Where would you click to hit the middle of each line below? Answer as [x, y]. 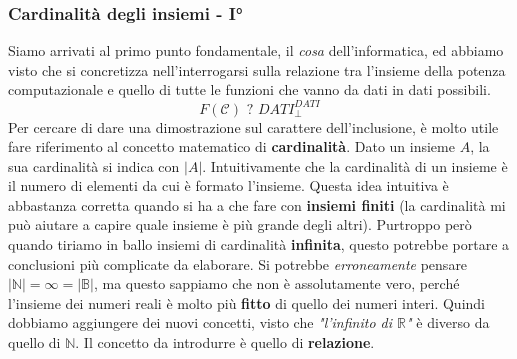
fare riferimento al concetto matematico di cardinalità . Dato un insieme [231, 146]
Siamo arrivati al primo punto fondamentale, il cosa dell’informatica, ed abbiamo [256, 50]
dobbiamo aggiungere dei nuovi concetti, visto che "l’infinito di [200, 322]
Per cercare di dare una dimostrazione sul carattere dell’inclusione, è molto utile [253, 126]
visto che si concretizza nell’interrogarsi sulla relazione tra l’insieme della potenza [257, 69]
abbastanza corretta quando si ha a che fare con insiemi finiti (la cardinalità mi [257, 204]
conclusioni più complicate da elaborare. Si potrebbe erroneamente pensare [238, 263]
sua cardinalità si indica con [94, 165]
